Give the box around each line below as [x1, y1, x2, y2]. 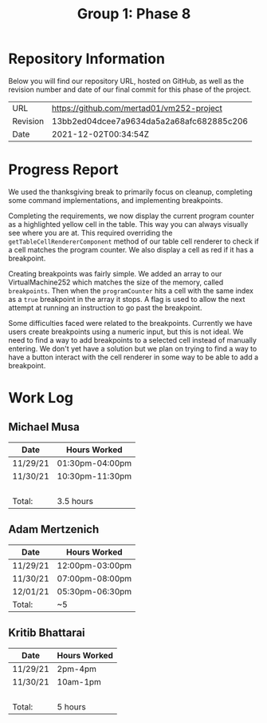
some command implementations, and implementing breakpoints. [8, 195, 223, 205]
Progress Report [8, 161, 119, 179]
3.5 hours [57, 495, 94, 506]
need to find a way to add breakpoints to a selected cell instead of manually [8, 335, 257, 344]
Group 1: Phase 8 [77, 5, 191, 23]
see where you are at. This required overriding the [8, 228, 173, 237]
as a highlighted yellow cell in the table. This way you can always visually [8, 219, 249, 228]
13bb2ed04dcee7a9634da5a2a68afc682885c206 [51, 115, 249, 126]
